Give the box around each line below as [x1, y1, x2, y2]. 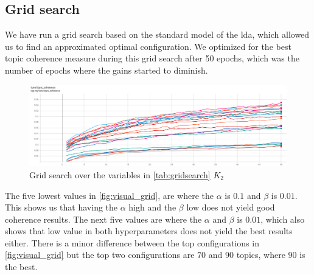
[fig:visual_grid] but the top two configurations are [5, 248, 195, 261]
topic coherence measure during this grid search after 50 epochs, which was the [5, 52, 299, 64]
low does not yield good [186, 201, 275, 214]
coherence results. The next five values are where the [5, 212, 202, 225]
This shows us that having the [5, 201, 118, 214]
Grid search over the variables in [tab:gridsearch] [29, 168, 211, 181]
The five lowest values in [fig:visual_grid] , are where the [5, 189, 214, 201]
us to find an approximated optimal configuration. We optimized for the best [5, 40, 291, 52]
